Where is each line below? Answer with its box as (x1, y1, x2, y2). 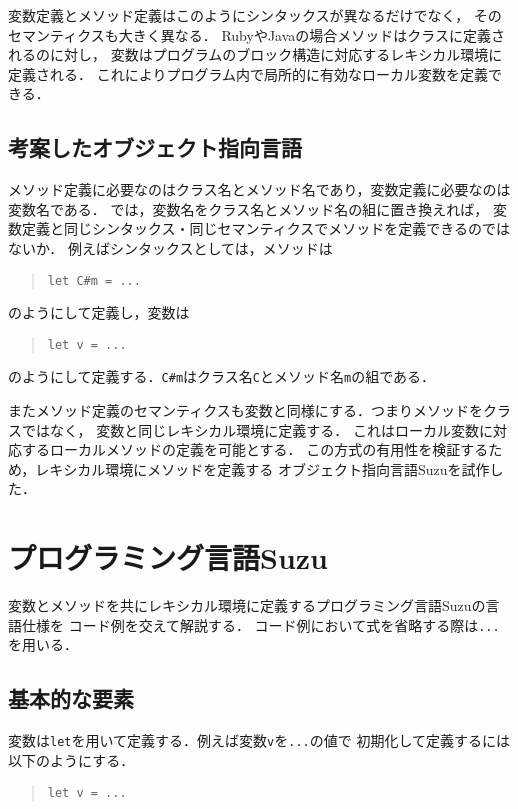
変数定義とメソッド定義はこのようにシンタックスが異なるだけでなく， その (8, 5, 502, 25)
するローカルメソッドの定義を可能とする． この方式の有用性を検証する (21, 439, 489, 460)
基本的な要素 (8, 683, 134, 714)
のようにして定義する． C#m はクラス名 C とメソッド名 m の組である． (8, 366, 436, 387)
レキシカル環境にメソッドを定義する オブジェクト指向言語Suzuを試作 (35, 458, 490, 479)
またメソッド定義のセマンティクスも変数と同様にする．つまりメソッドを (8, 400, 483, 421)
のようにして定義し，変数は (8, 302, 190, 323)
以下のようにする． (8, 749, 135, 770)
